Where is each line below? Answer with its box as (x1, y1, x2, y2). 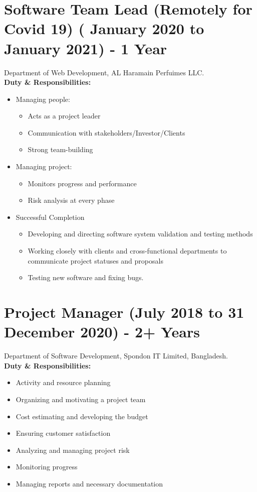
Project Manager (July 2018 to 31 (4, 302, 244, 322)
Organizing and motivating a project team (16, 394, 146, 404)
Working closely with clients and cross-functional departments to (28, 245, 227, 256)
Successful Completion (16, 211, 85, 222)
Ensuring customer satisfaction (16, 428, 111, 438)
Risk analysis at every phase (28, 195, 115, 205)
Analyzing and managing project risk (16, 444, 130, 455)
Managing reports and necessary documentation (16, 478, 163, 488)
